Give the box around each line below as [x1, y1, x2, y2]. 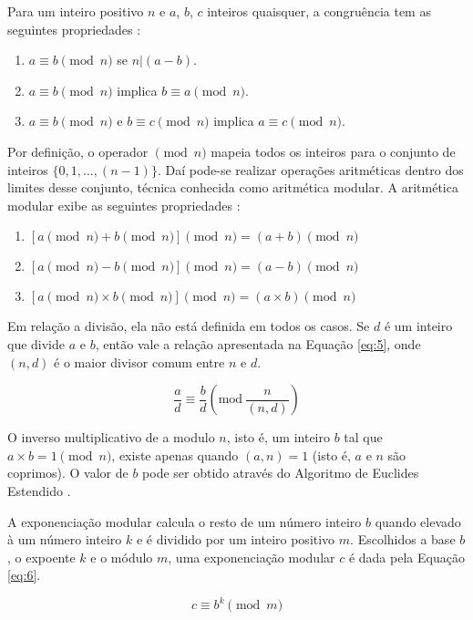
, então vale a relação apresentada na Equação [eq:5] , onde [95, 334, 421, 353]
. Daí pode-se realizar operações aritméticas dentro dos [157, 160, 464, 179]
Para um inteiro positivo [7, 2, 144, 20]
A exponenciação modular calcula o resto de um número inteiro [7, 511, 362, 531]
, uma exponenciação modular [168, 547, 335, 566]
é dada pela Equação [348, 547, 465, 566]
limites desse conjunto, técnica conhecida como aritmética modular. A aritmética [7, 178, 458, 197]
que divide [7, 334, 66, 353]
